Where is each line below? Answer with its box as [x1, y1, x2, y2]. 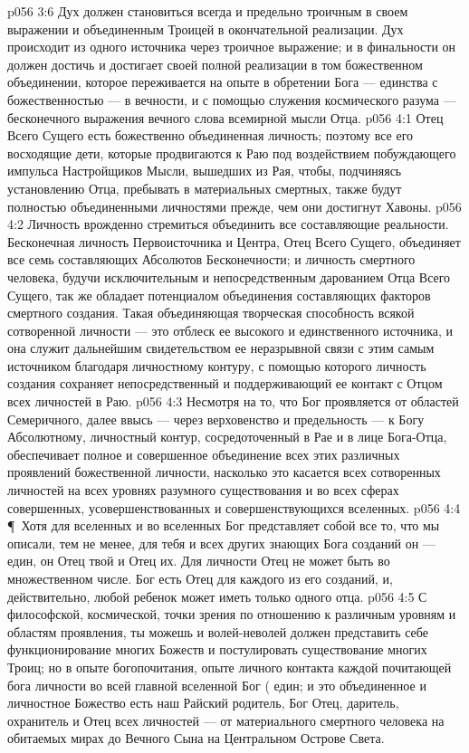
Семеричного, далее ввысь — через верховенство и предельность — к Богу [7, 409, 425, 428]
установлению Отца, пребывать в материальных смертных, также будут [7, 178, 402, 197]
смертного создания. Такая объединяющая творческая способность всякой [7, 303, 415, 322]
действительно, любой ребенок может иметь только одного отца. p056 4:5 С [7, 586, 427, 605]
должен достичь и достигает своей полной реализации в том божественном [7, 54, 423, 73]
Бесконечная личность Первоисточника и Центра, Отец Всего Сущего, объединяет [7, 232, 461, 251]
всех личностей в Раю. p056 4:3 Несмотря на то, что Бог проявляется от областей [7, 392, 459, 411]
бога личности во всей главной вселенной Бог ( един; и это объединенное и [7, 675, 426, 694]
